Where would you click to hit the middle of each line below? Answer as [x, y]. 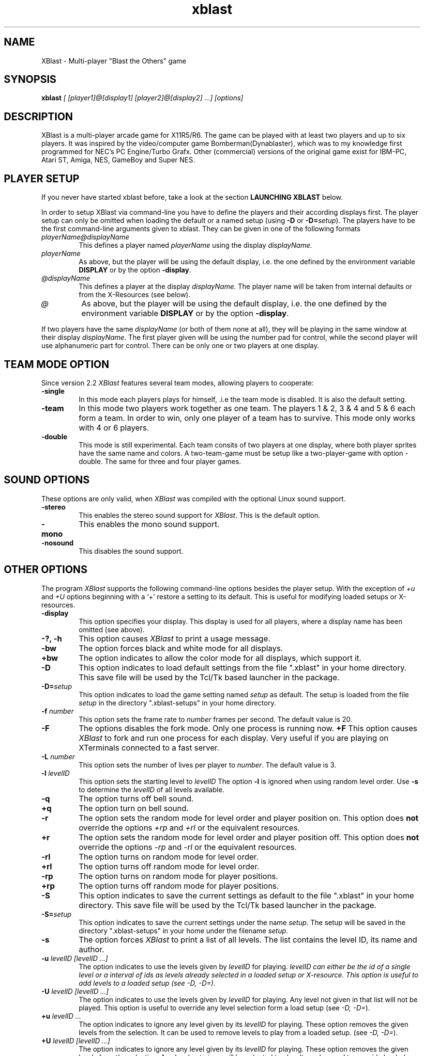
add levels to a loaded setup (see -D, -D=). [147, 983]
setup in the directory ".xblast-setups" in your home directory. [177, 703]
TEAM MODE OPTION [57, 364]
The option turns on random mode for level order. [168, 856]
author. [91, 949]
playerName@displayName [85, 237]
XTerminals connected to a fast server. [149, 747]
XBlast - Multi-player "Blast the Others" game [114, 61]
